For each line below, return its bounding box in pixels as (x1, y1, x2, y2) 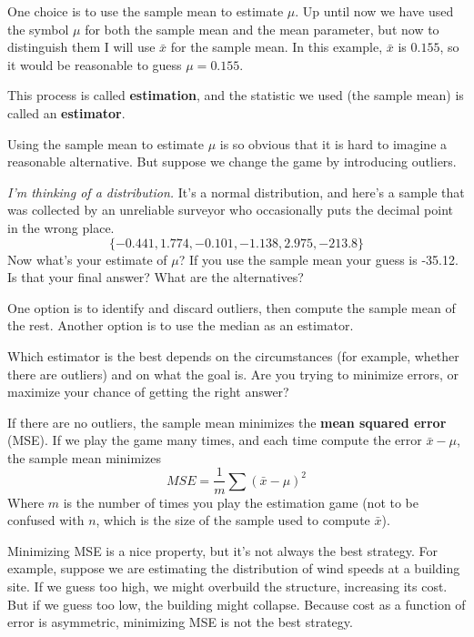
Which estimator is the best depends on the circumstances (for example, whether (7, 346, 459, 365)
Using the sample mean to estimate (7, 134, 205, 153)
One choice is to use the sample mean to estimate (7, 2, 284, 20)
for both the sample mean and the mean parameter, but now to (85, 19, 439, 38)
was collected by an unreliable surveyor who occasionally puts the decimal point (7, 200, 454, 219)
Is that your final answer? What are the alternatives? (7, 268, 304, 287)
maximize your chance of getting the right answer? (7, 382, 289, 401)
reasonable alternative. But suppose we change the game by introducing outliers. (7, 152, 457, 171)
